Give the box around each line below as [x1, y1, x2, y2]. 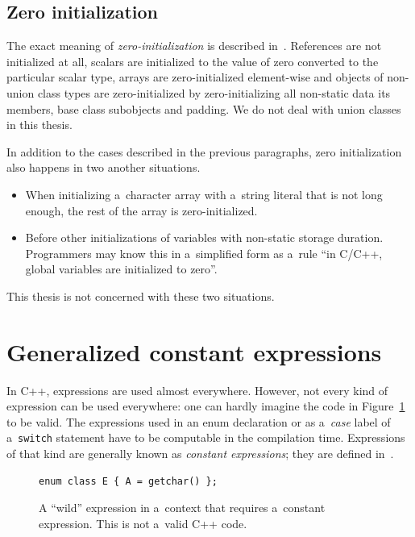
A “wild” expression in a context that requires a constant [39, 499, 326, 516]
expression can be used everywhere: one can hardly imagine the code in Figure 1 [6, 398, 405, 414]
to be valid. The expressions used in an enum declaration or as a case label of [6, 413, 391, 430]
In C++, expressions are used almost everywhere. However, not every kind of [6, 381, 388, 398]
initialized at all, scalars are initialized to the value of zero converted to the [6, 52, 379, 69]
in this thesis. [6, 116, 73, 133]
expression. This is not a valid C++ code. [39, 514, 247, 531]
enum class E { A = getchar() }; [39, 475, 218, 487]
